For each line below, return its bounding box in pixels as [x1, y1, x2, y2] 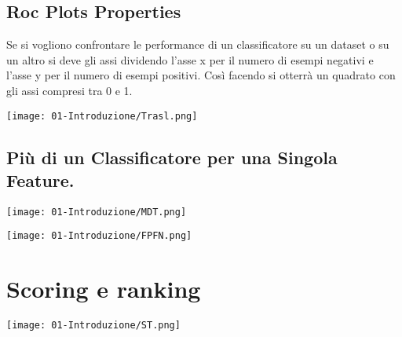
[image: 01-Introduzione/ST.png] [6, 320, 181, 332]
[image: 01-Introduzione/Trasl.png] [6, 110, 198, 122]
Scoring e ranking [6, 273, 201, 305]
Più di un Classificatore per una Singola [6, 145, 338, 169]
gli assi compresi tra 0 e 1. [6, 82, 133, 98]
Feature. [6, 168, 75, 192]
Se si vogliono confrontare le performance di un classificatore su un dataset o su [6, 36, 389, 53]
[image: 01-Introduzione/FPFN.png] [6, 230, 192, 242]
